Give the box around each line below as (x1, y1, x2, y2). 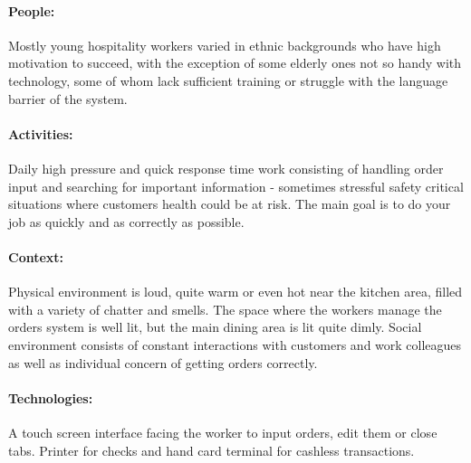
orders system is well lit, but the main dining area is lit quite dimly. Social (8, 317, 422, 336)
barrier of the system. (8, 89, 128, 108)
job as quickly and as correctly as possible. (8, 212, 245, 231)
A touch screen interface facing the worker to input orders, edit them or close (8, 422, 437, 441)
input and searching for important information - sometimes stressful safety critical (8, 176, 464, 195)
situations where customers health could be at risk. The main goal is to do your (8, 194, 451, 213)
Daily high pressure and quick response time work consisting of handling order (8, 158, 444, 177)
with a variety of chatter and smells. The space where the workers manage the (8, 299, 442, 318)
